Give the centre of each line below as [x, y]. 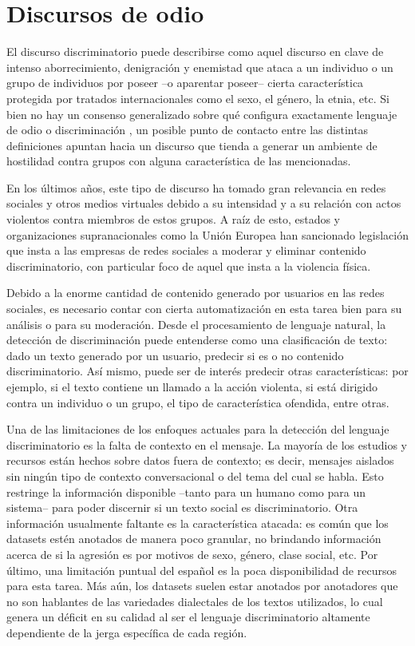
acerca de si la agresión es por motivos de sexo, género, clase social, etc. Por [192, 554]
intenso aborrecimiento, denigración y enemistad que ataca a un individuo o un [200, 67]
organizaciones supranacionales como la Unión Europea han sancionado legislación [207, 234]
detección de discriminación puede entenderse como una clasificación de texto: [197, 340]
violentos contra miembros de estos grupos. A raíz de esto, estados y [173, 219]
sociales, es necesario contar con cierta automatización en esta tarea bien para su [204, 309]
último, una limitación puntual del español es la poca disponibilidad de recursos [202, 570]
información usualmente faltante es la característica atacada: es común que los [198, 523]
